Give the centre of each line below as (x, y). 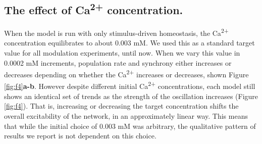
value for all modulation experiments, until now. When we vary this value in (122, 53)
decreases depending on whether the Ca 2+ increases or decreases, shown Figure (126, 74)
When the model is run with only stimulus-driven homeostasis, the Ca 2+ (116, 32)
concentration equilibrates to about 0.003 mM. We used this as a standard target (129, 43)
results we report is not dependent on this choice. (80, 136)
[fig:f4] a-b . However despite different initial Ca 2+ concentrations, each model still (130, 85)
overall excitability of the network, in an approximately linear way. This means (126, 115)
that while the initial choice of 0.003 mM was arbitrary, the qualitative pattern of (130, 126)
